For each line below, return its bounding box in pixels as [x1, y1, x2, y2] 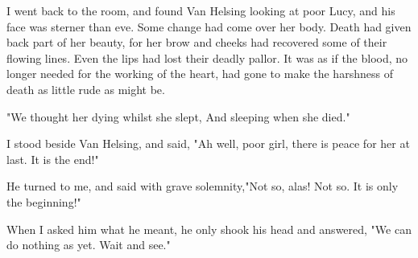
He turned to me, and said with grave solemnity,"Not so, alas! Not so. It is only [6, 178, 399, 195]
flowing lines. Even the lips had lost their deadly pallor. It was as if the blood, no [6, 49, 408, 66]
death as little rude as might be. [6, 80, 165, 97]
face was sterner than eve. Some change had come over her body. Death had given [6, 18, 412, 35]
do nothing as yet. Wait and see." [6, 236, 171, 253]
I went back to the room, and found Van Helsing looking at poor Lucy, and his [6, 2, 395, 18]
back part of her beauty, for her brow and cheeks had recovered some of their [6, 34, 387, 51]
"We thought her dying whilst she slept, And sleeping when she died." [6, 108, 350, 125]
